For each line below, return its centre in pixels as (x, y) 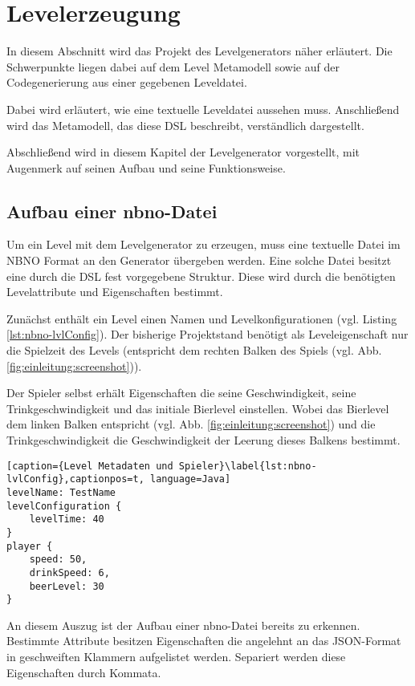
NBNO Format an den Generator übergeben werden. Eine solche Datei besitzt (199, 260)
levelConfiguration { (64, 506)
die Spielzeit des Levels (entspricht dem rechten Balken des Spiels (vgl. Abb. (194, 350)
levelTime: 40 (67, 520)
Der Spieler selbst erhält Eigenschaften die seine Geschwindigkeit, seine (181, 393)
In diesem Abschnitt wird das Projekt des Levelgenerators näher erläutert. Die (199, 51)
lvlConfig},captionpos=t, (75, 479)
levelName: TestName (61, 492)
